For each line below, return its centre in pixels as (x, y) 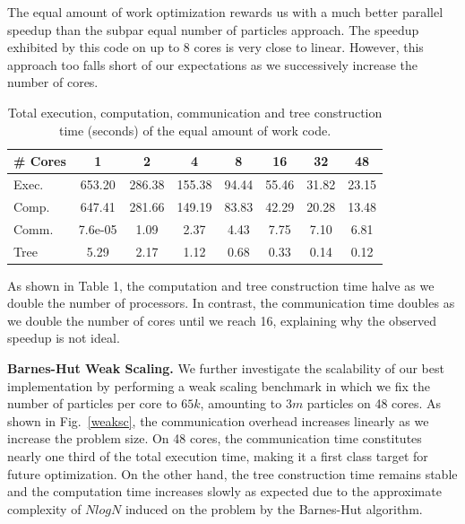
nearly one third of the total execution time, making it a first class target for (218, 455)
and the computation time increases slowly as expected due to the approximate (224, 491)
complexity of (44, 508)
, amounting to (241, 403)
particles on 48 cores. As (374, 403)
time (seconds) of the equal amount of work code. (195, 130)
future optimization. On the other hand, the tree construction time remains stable (232, 473)
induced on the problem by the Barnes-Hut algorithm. (274, 508)
